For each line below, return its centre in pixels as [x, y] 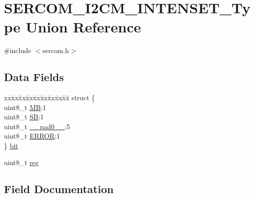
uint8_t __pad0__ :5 [37, 126]
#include [18, 50]
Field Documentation [59, 188]
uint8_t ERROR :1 [32, 136]
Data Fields [34, 77]
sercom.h [56, 50]
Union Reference [84, 27]
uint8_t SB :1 [24, 117]
